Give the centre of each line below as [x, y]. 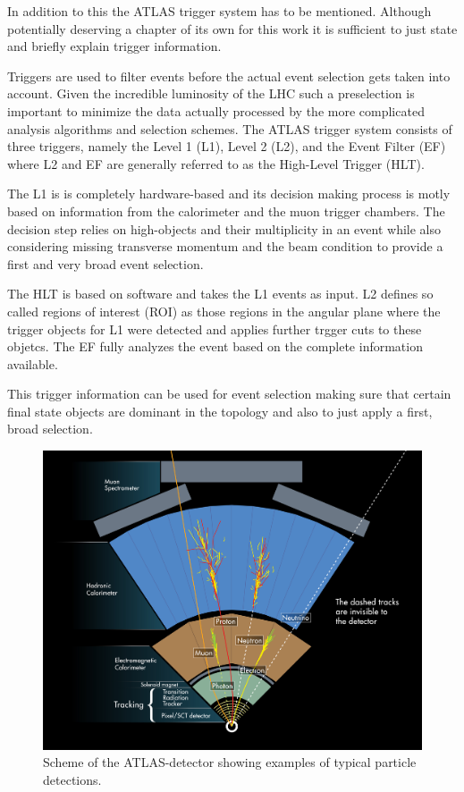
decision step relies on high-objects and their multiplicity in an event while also [224, 228]
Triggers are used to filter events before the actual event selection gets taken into [229, 76]
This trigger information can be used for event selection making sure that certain [229, 394]
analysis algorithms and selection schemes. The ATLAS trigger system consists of [230, 128]
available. [33, 363]
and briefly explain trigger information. [114, 46]
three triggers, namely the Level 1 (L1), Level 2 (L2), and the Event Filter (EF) [227, 146]
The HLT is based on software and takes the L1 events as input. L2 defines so [220, 294]
